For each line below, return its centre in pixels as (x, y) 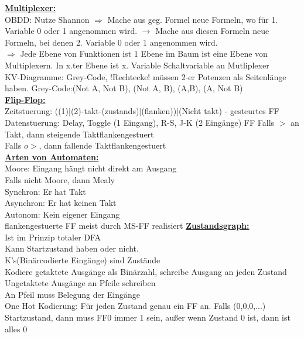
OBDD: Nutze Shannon (47, 19)
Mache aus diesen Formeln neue (212, 31)
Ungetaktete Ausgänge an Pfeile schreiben (80, 283)
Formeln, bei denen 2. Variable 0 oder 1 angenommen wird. (111, 42)
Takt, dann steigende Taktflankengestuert (79, 134)
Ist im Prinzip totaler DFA (53, 237)
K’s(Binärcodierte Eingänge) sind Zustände (83, 260)
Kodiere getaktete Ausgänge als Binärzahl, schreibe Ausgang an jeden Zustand (146, 271)
